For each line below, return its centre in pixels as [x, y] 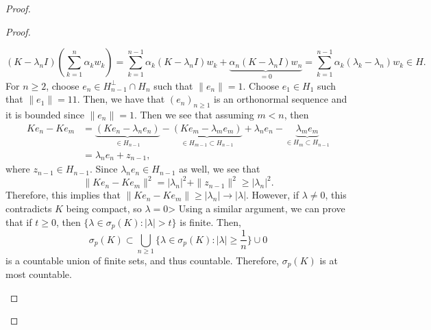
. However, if [273, 195]
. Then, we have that [121, 99]
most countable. [39, 274]
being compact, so [104, 208]
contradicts [29, 208]
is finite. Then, [210, 221]
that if [19, 221]
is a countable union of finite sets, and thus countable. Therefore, [143, 260]
